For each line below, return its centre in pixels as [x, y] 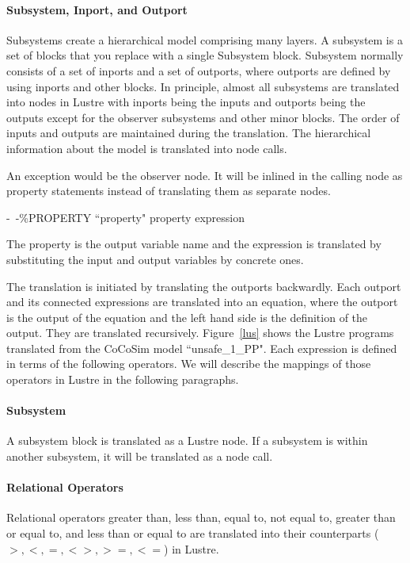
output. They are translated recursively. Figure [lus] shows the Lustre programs [200, 333]
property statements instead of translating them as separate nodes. [169, 191]
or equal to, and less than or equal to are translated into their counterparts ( [193, 533]
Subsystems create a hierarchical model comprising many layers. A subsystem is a [205, 39]
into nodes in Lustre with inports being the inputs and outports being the [186, 102]
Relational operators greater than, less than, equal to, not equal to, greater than [201, 517]
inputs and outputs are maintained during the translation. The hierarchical [189, 133]
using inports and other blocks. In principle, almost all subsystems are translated [203, 86]
